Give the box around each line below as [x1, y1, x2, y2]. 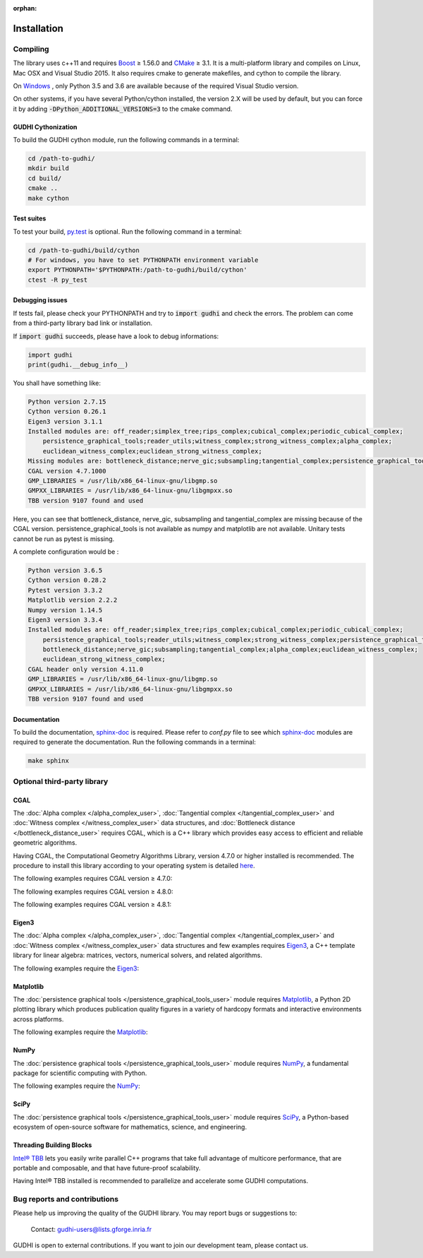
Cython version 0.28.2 [27, 576, 106, 584]
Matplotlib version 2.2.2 [27, 596, 118, 604]
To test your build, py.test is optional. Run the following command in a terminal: [13, 227, 243, 236]
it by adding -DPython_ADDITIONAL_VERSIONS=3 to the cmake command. [13, 105, 233, 113]
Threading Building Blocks [13, 1141, 92, 1149]
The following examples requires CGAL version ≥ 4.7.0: [13, 874, 173, 883]
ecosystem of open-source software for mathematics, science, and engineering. [13, 1123, 247, 1132]
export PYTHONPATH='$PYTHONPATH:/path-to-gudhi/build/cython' [27, 266, 247, 274]
